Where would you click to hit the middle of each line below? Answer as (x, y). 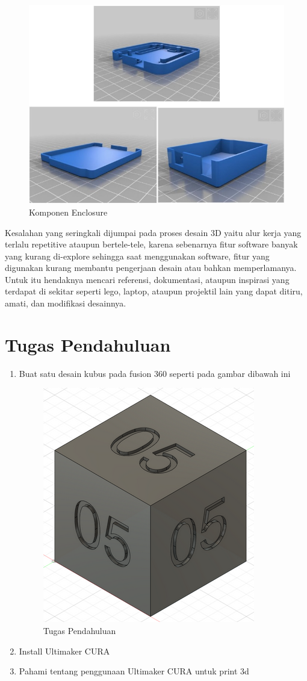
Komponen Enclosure (68, 212)
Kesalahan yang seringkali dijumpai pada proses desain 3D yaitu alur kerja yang (153, 232)
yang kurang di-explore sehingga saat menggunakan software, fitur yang (137, 256)
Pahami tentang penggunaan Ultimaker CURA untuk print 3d (134, 671)
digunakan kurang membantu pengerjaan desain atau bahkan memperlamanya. (151, 268)
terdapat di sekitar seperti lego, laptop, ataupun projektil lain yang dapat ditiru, (154, 291)
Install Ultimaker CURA (64, 651)
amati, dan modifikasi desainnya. (66, 303)
